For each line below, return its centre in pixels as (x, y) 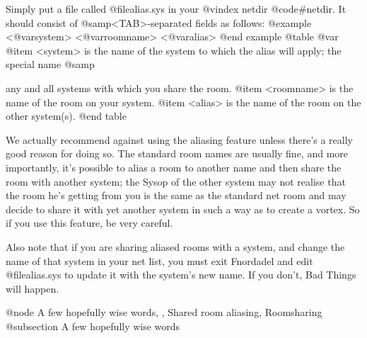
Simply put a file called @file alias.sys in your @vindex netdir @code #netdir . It (176, 9)
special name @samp (50, 64)
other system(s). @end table (66, 116)
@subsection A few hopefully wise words (93, 326)
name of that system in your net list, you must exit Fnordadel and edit (159, 260)
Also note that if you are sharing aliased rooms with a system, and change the (175, 246)
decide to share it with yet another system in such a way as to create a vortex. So (183, 209)
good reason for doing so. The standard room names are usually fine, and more (177, 153)
